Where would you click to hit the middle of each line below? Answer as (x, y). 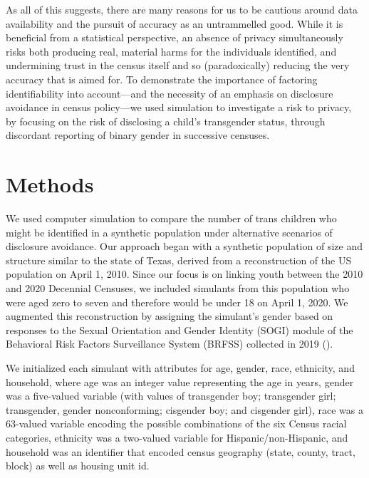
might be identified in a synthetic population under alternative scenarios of (169, 232)
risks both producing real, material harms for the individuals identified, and (171, 51)
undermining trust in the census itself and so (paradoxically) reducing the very (178, 65)
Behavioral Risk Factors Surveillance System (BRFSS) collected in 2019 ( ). (170, 344)
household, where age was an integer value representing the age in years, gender (180, 381)
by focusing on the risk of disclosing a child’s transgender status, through (166, 121)
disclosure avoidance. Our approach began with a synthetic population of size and (184, 246)
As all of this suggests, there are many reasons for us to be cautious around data (182, 9)
